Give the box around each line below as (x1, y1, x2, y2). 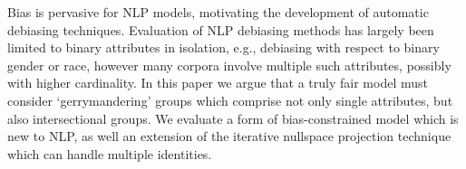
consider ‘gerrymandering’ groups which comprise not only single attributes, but (7, 90, 453, 109)
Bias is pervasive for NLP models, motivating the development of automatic (7, 3, 429, 21)
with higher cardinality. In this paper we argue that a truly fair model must (7, 73, 428, 92)
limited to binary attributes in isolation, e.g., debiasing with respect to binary (7, 38, 440, 57)
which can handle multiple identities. (7, 144, 212, 163)
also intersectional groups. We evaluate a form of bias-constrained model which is (7, 108, 459, 127)
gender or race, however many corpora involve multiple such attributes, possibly (7, 55, 451, 74)
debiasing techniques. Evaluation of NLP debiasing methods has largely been (7, 20, 434, 39)
